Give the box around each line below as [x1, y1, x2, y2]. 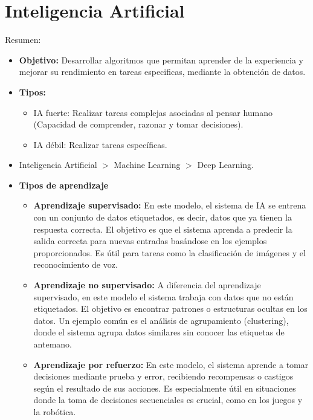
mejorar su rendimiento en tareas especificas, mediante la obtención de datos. [19, 65, 306, 78]
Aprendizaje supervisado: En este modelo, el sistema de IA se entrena [33, 199, 306, 212]
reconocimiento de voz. [33, 258, 118, 271]
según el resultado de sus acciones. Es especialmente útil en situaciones [33, 381, 296, 394]
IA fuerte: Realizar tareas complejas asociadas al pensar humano [33, 106, 273, 118]
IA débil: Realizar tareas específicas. [33, 138, 167, 150]
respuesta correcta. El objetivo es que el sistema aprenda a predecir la [33, 222, 292, 235]
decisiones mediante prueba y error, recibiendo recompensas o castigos [33, 370, 294, 383]
